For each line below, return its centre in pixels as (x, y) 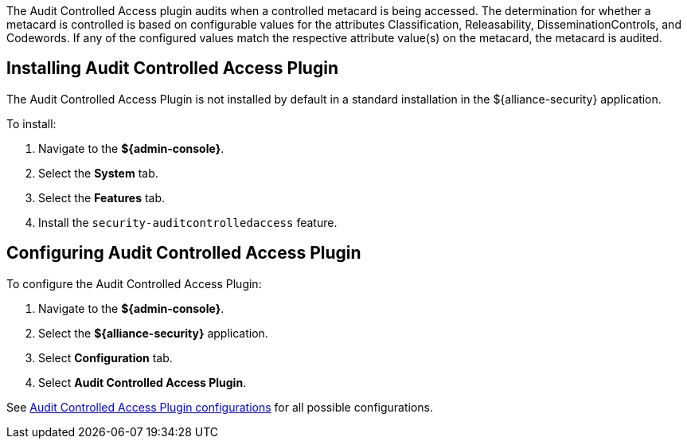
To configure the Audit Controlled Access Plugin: (134, 283)
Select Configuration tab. (105, 357)
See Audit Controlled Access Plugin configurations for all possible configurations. (220, 407)
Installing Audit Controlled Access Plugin (172, 68)
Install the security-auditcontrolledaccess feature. (188, 222)
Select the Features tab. (102, 197)
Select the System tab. (98, 173)
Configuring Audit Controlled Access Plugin (184, 253)
